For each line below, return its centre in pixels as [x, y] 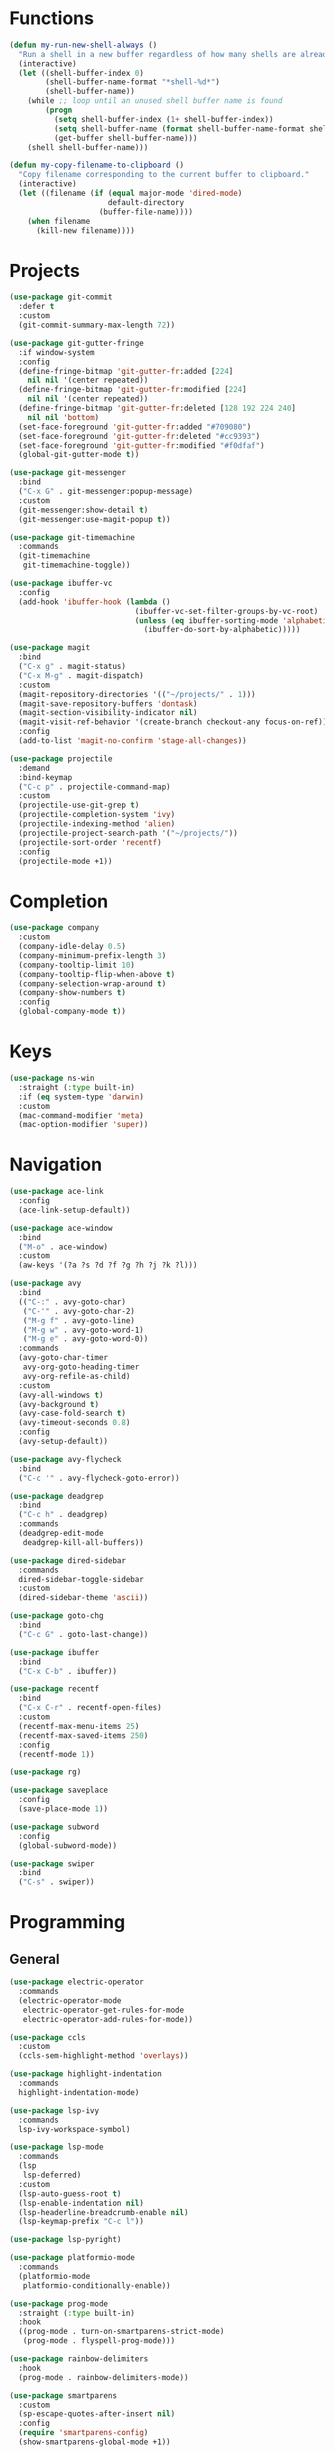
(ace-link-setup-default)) [74, 1210]
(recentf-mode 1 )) [57, 1754]
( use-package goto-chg [56, 1616]
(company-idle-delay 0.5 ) [72, 947]
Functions [51, 18]
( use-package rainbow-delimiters [79, 2359]
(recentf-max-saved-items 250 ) [83, 1735]
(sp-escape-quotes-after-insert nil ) [97, 2414]
